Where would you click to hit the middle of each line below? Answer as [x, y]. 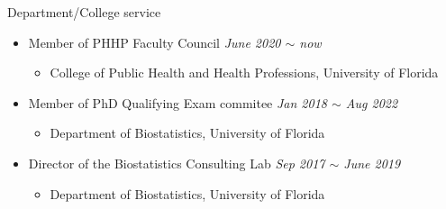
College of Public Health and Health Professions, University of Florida [244, 73]
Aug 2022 [372, 102]
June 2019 [372, 163]
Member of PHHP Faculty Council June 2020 [155, 42]
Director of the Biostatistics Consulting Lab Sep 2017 [177, 163]
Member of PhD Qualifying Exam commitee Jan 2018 [177, 102]
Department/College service [84, 12]
